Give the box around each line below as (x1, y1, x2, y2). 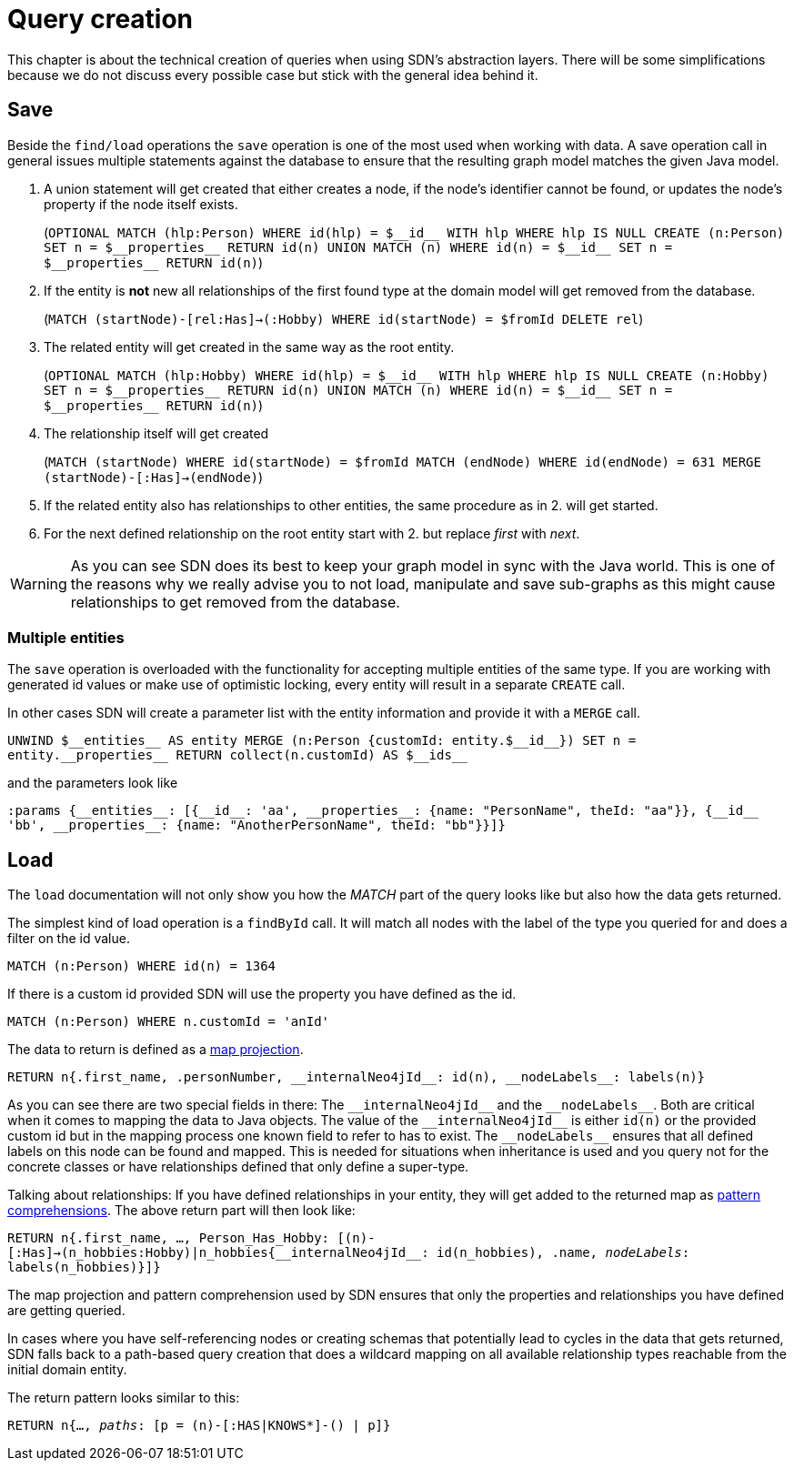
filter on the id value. (7, 930, 130, 947)
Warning (10, 574, 67, 593)
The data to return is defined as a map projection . (7, 1041, 304, 1058)
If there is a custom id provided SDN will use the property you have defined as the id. (7, 986, 517, 1002)
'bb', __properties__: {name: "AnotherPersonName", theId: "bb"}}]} (7, 818, 506, 833)
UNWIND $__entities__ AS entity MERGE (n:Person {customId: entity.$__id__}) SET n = (7, 733, 637, 749)
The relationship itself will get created (44, 425, 269, 441)
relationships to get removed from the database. (70, 592, 400, 611)
